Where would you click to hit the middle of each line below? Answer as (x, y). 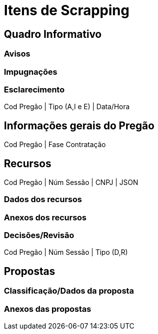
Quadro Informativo (53, 34)
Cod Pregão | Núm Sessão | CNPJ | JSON (71, 182)
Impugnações (31, 72)
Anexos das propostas (48, 309)
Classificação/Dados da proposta (69, 291)
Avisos (17, 54)
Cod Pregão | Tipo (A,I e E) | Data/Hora (67, 107)
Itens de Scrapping (67, 10)
